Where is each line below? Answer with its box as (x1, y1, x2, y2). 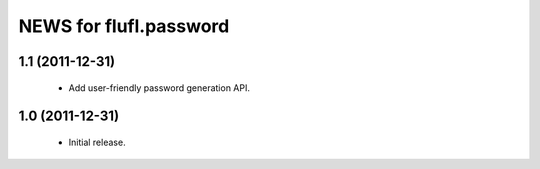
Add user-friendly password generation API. (68, 81, 250, 94)
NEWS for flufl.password (18, 15, 230, 37)
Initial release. (68, 136, 126, 148)
